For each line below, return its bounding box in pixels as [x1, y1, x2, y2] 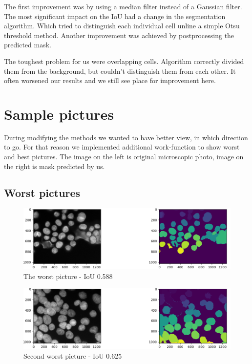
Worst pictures [4, 185, 81, 200]
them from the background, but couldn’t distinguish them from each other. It [4, 65, 236, 76]
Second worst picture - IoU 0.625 [23, 350, 122, 361]
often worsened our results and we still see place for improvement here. [4, 75, 216, 86]
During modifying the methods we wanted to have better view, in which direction [4, 132, 248, 142]
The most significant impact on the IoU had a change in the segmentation [4, 11, 226, 21]
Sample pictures [4, 104, 114, 124]
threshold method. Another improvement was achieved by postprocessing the [4, 30, 234, 40]
